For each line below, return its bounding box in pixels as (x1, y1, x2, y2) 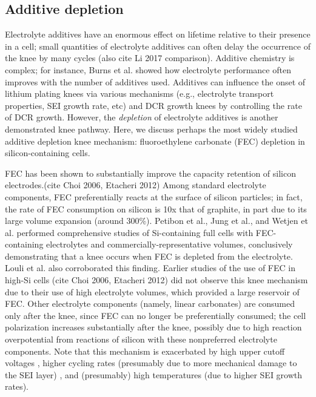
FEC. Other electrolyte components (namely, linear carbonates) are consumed (5, 297, 295, 310)
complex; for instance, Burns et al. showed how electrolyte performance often (5, 63, 291, 76)
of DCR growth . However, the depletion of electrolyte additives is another (5, 111, 278, 123)
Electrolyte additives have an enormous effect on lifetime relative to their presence (5, 28, 311, 41)
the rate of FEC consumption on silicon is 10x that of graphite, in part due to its (5, 202, 307, 215)
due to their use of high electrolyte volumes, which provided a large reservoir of (5, 285, 300, 298)
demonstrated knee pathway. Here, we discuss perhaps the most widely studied (5, 122, 298, 135)
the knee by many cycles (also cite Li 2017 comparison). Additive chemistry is (5, 51, 295, 64)
